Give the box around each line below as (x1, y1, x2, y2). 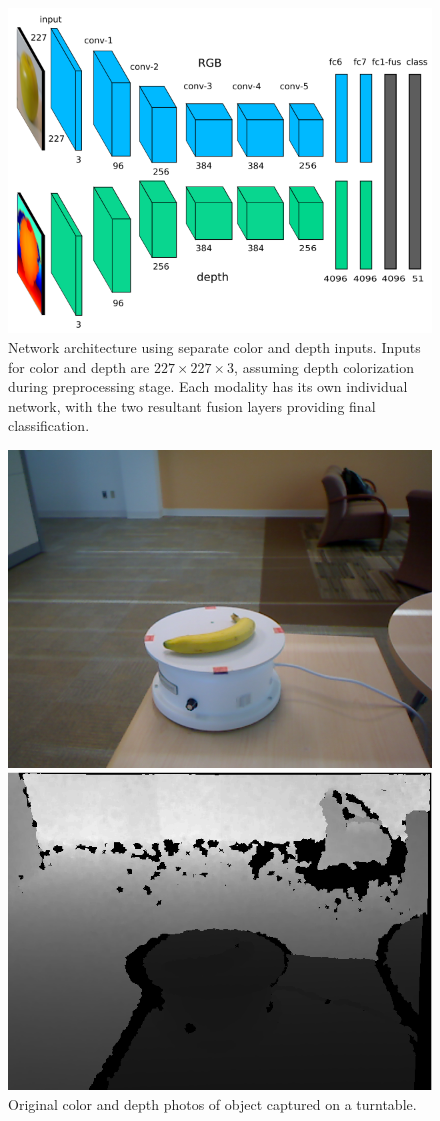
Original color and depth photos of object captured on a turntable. (8, 1094, 417, 1115)
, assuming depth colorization (234, 356, 414, 377)
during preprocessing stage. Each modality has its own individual (8, 376, 408, 397)
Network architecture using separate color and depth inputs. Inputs (8, 336, 421, 357)
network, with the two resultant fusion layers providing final (8, 395, 376, 416)
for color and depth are (8, 356, 150, 377)
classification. (8, 415, 90, 436)
